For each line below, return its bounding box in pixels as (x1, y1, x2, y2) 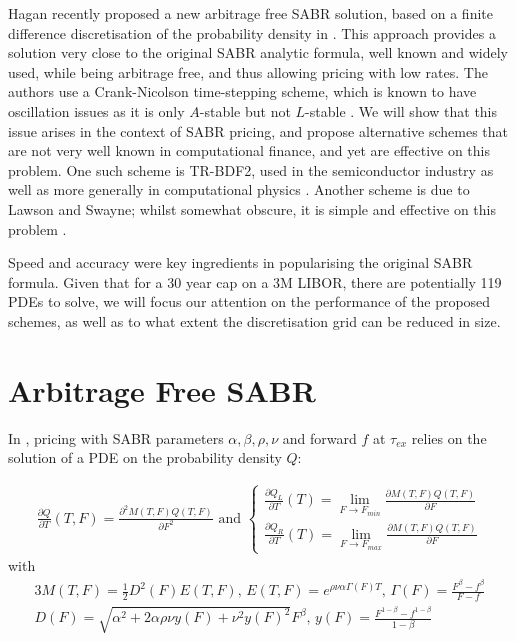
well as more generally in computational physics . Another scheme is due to (8, 179, 470, 200)
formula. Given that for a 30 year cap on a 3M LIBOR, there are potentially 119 (8, 271, 502, 292)
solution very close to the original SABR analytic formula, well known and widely (8, 42, 509, 63)
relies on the (411, 427, 487, 448)
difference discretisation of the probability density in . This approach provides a (8, 22, 496, 43)
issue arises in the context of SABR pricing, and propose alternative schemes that (8, 120, 508, 141)
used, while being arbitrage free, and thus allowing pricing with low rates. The (8, 61, 488, 82)
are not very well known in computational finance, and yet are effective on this (8, 140, 491, 161)
